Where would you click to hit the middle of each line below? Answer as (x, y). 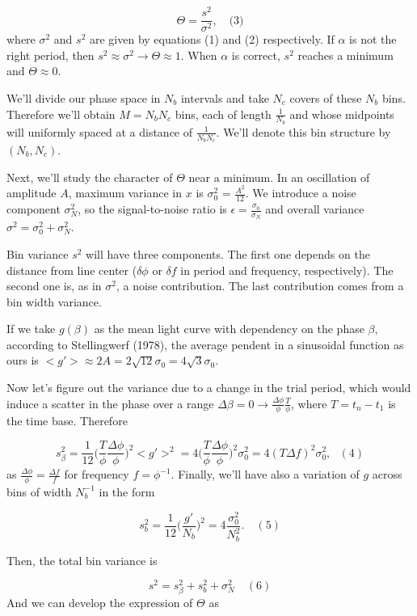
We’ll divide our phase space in (84, 97)
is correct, (256, 55)
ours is (23, 360)
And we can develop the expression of (100, 603)
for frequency (97, 474)
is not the (373, 39)
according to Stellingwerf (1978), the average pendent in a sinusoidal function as (205, 344)
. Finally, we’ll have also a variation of (265, 474)
